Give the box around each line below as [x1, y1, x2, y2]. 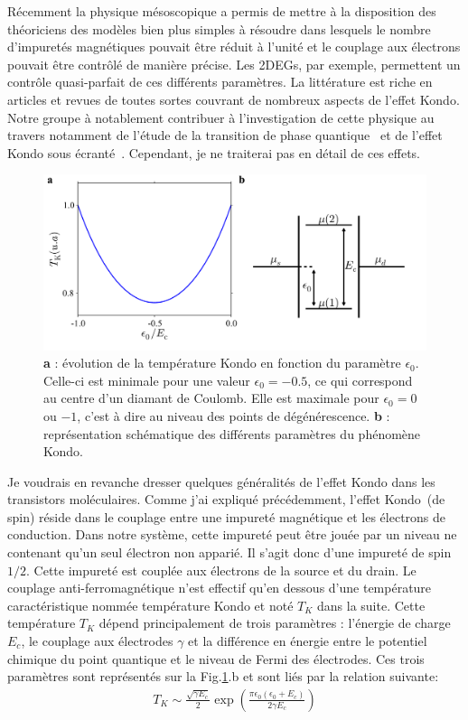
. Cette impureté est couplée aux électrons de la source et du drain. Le [26, 560, 417, 579]
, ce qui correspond [307, 370, 413, 389]
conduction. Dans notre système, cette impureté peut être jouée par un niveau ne [7, 525, 457, 544]
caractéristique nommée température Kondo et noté [7, 595, 294, 614]
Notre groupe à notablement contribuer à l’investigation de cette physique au [7, 108, 435, 126]
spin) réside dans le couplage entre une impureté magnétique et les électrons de [7, 507, 446, 526]
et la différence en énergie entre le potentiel [188, 631, 427, 650]
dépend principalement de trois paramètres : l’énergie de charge [98, 613, 451, 632]
